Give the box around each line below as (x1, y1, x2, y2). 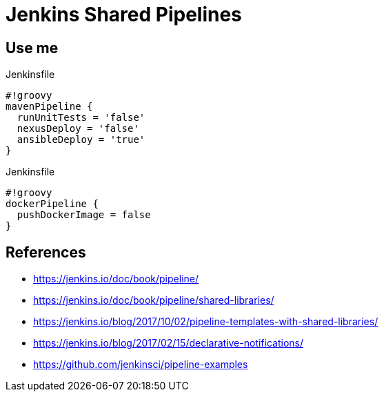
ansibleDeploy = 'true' (17, 134, 145, 146)
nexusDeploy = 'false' (17, 123, 139, 135)
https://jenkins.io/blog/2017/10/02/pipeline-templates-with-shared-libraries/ (33, 316, 378, 328)
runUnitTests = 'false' (17, 112, 145, 124)
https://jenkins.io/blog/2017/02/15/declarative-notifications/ (33, 337, 303, 349)
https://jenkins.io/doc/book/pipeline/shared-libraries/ (33, 294, 274, 307)
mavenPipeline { (6, 101, 93, 113)
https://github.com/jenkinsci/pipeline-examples (33, 358, 248, 371)
